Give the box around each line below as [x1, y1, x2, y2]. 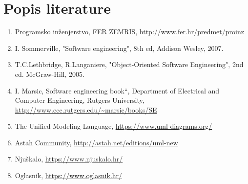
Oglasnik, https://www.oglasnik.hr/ [15, 170, 123, 181]
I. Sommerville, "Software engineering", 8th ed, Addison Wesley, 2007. [15, 43, 224, 53]
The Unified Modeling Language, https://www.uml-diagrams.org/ [15, 121, 212, 131]
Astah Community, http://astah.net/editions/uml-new [15, 137, 178, 147]
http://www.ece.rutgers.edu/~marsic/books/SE [15, 104, 157, 115]
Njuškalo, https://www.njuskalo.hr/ [15, 154, 123, 164]
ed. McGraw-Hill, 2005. [15, 69, 84, 79]
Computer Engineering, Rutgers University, [15, 95, 145, 105]
